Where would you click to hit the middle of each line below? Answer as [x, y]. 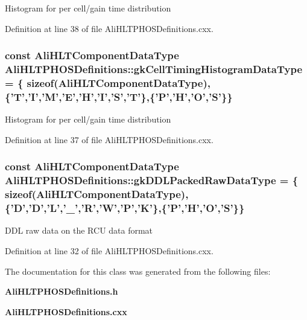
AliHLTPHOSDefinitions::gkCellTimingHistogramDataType [154, 69]
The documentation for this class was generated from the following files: [138, 271]
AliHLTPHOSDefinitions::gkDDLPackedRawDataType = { [152, 180]
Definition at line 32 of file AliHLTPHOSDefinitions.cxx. [109, 250]
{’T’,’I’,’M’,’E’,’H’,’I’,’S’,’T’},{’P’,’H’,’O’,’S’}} [119, 96]
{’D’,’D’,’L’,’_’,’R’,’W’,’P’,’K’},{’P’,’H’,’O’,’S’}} [125, 208]
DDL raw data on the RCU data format [79, 230]
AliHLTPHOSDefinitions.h [62, 291]
